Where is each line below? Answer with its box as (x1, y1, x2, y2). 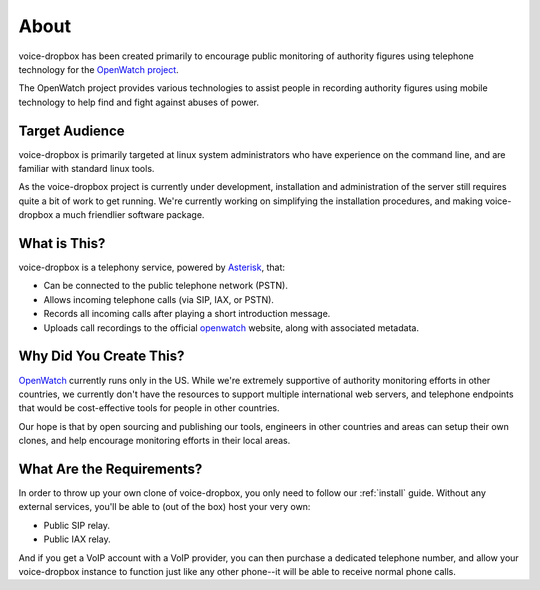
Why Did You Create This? (18, 348, 185, 365)
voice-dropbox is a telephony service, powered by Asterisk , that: (18, 261, 285, 274)
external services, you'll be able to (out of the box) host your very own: (18, 501, 311, 513)
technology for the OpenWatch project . (18, 63, 179, 75)
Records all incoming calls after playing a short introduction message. (43, 308, 331, 320)
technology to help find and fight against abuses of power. (18, 96, 260, 108)
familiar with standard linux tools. (18, 163, 155, 175)
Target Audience (18, 122, 125, 139)
